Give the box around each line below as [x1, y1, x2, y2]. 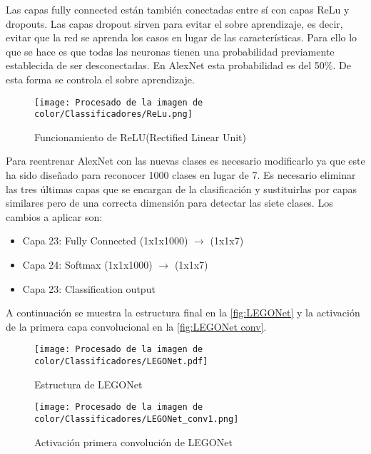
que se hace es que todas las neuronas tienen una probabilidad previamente [6, 43, 335, 58]
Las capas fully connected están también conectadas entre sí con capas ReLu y [6, 2, 350, 16]
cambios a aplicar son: [6, 209, 103, 224]
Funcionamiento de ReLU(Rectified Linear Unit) [34, 129, 246, 144]
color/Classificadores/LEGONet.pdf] [34, 356, 208, 367]
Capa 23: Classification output [22, 281, 156, 296]
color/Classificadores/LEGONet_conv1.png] [34, 413, 239, 424]
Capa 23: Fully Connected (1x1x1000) [22, 233, 188, 248]
